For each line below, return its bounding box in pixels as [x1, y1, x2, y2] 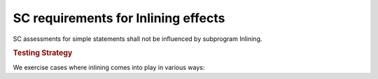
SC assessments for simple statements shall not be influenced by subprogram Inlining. [13, 35, 262, 43]
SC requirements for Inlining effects [13, 10, 225, 26]
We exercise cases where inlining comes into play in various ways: [13, 63, 205, 71]
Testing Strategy [13, 49, 73, 58]
